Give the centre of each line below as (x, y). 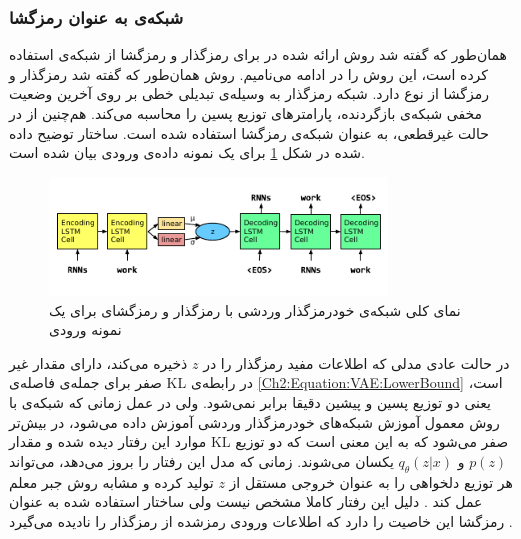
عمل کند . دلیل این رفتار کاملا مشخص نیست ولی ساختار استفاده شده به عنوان (246, 501)
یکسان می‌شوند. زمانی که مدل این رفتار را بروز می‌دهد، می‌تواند (201, 460)
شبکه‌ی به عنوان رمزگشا (96, 16)
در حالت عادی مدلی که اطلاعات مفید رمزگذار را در (356, 362)
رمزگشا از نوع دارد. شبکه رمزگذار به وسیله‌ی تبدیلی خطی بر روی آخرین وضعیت (249, 93)
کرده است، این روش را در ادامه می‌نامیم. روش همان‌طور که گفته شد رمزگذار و (249, 73)
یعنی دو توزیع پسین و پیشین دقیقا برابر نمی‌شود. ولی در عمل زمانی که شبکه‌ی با (250, 401)
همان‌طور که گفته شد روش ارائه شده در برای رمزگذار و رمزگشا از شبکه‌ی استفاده (258, 54)
